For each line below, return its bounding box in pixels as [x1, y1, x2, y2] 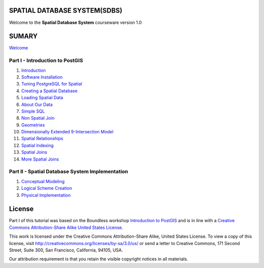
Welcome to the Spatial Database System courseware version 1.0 [9, 20, 142, 25]
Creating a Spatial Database [21, 88, 78, 94]
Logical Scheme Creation [21, 186, 72, 191]
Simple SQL [21, 108, 45, 114]
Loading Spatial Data [21, 95, 64, 101]
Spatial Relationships [21, 136, 64, 142]
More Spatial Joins [21, 156, 59, 162]
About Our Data [21, 102, 53, 107]
